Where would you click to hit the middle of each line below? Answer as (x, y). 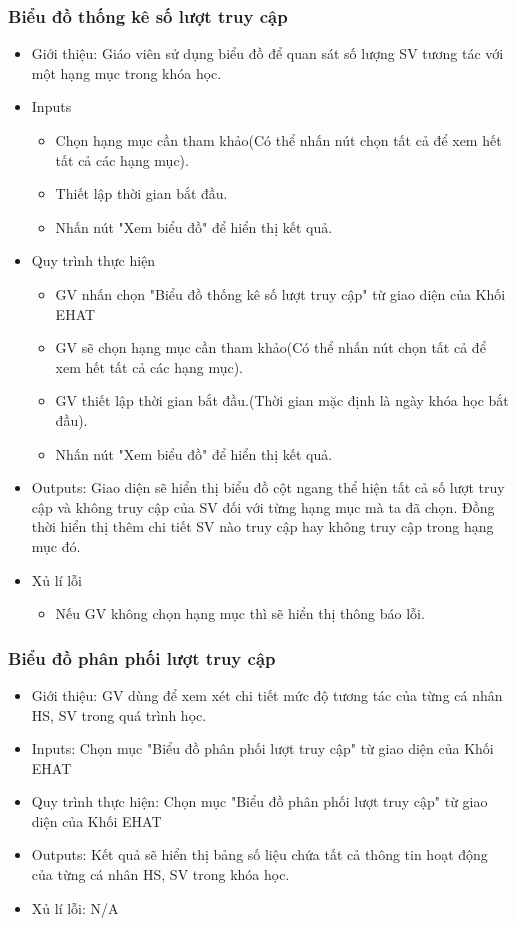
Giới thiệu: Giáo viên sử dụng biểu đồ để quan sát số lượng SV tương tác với (267, 53)
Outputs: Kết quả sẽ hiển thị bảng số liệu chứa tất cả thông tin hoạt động (259, 854)
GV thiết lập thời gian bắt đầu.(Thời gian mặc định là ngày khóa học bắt (282, 400)
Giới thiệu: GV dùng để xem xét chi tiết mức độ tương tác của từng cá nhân (267, 694)
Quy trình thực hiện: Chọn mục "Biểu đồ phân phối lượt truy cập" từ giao (259, 801)
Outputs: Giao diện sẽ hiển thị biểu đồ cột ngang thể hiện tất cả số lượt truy (268, 487)
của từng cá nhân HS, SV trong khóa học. (160, 874)
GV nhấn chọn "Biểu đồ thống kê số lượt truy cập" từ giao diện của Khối (280, 293)
